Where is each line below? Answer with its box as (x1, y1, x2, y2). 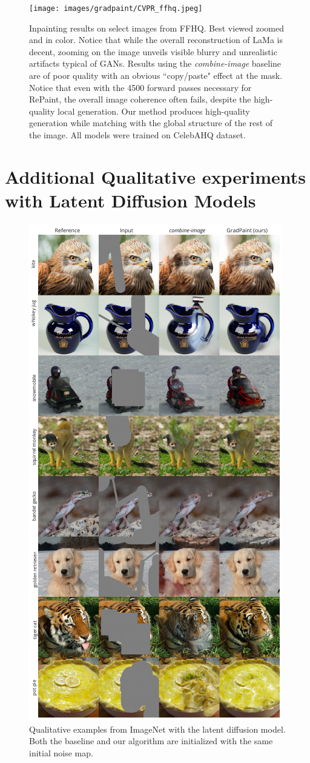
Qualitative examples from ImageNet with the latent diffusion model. (29, 722, 286, 735)
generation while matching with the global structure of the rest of (29, 116, 273, 129)
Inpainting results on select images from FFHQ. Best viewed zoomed (29, 21, 284, 34)
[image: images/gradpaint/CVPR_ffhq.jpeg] (29, 4, 203, 13)
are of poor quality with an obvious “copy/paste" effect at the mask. (29, 69, 283, 82)
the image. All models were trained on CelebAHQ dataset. (29, 129, 246, 141)
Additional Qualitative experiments (5, 164, 306, 189)
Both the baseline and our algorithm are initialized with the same (29, 734, 273, 747)
